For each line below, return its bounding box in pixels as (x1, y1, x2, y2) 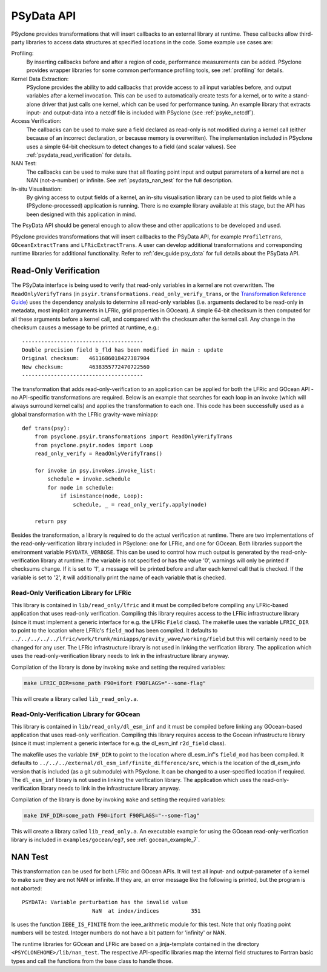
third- (299, 30, 314, 38)
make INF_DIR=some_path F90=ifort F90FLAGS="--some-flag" (24, 812, 200, 819)
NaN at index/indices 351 (91, 907, 201, 914)
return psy (34, 518, 67, 525)
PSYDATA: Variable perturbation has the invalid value (22, 899, 188, 906)
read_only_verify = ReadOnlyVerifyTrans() (34, 450, 163, 457)
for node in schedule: (47, 484, 115, 491)
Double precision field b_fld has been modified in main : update (22, 346, 223, 353)
